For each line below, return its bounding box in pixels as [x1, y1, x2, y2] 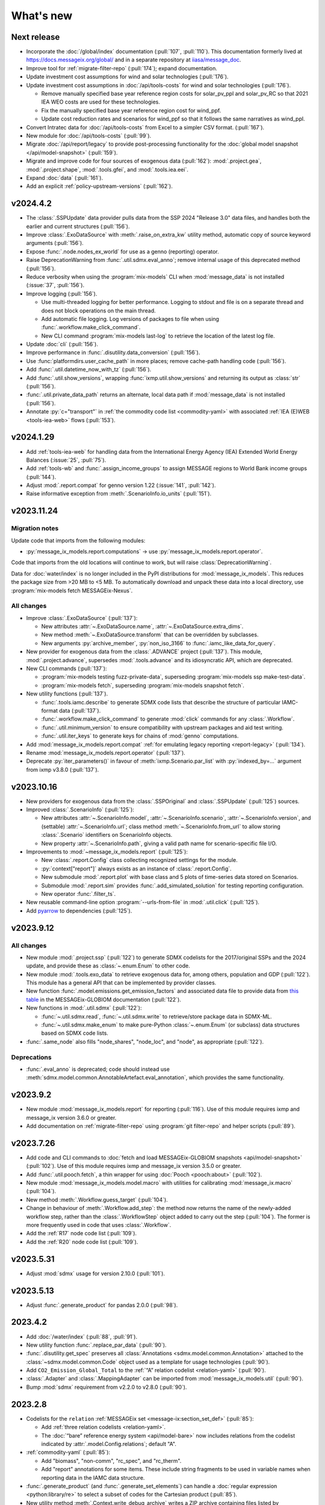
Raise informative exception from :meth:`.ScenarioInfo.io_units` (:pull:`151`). [26, 490, 212, 497]
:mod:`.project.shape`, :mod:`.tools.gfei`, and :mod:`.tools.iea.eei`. [26, 166, 189, 173]
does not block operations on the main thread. [41, 307, 156, 314]
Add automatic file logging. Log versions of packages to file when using [41, 315, 220, 322]
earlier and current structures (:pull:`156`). [26, 223, 130, 230]
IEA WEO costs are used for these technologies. [41, 98, 161, 105]
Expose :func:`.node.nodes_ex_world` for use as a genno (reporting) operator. [26, 247, 219, 255]
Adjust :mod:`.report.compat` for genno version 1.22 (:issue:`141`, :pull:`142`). [26, 482, 216, 489]
